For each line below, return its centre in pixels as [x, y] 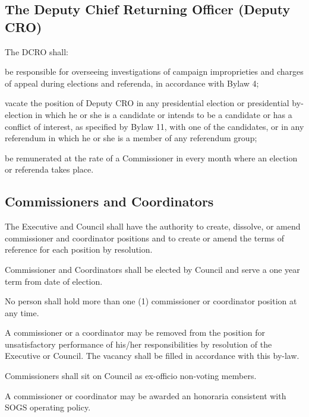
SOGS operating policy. [48, 407]
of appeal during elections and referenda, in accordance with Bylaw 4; [132, 83]
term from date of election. [54, 281]
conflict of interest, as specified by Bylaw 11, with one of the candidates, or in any [154, 126]
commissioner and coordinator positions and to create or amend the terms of [144, 238]
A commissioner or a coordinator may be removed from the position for [135, 332]
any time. [22, 312]
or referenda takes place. [49, 169]
